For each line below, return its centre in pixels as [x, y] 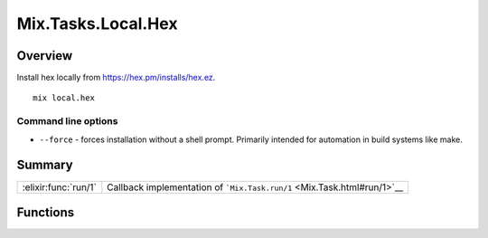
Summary [45, 165]
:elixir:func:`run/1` [59, 187]
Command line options [67, 121]
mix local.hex [64, 98]
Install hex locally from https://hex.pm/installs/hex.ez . [116, 78]
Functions [46, 212]
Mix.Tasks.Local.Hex [97, 24]
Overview [45, 56]
